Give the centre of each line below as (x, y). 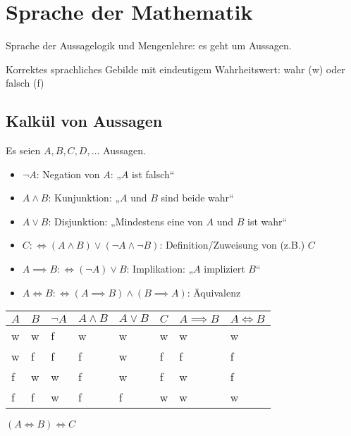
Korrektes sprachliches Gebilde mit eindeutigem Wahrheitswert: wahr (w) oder (175, 69)
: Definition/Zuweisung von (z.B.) (232, 245)
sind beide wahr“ (197, 198)
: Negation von (68, 174)
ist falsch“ (153, 174)
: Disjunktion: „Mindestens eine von (125, 221)
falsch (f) (25, 83)
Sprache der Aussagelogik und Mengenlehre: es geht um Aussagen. (149, 45)
